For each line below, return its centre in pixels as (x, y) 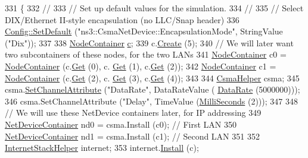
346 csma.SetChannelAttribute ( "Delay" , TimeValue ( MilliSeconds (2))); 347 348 (151, 101)
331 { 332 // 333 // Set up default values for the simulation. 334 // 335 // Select (154, 8)
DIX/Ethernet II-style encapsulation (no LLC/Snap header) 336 (122, 19)
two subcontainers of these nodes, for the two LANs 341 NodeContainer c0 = (146, 54)
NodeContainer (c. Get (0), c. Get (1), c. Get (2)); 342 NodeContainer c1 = (141, 66)
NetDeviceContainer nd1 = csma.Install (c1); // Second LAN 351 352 (132, 136)
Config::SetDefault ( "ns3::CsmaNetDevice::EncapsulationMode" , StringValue (144, 31)
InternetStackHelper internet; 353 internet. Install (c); (102, 148)
